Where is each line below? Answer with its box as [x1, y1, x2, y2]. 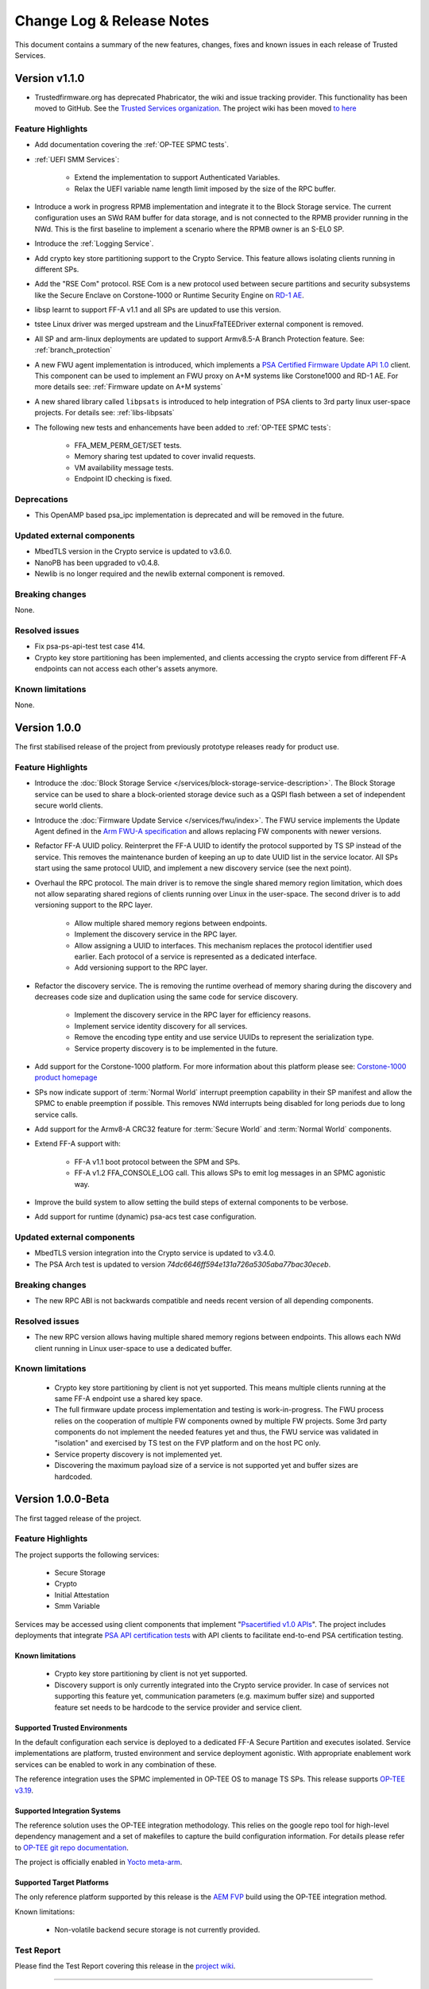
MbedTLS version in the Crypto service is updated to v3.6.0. [34, 547, 232, 556]
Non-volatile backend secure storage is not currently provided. [54, 1925, 261, 1935]
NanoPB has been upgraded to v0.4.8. [34, 558, 160, 567]
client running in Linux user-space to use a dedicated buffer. [34, 1343, 233, 1353]
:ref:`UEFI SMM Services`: [34, 154, 119, 164]
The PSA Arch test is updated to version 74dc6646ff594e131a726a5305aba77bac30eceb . [34, 1259, 331, 1269]
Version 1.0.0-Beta [14, 1493, 110, 1506]
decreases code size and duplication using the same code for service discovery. [34, 992, 298, 1002]
